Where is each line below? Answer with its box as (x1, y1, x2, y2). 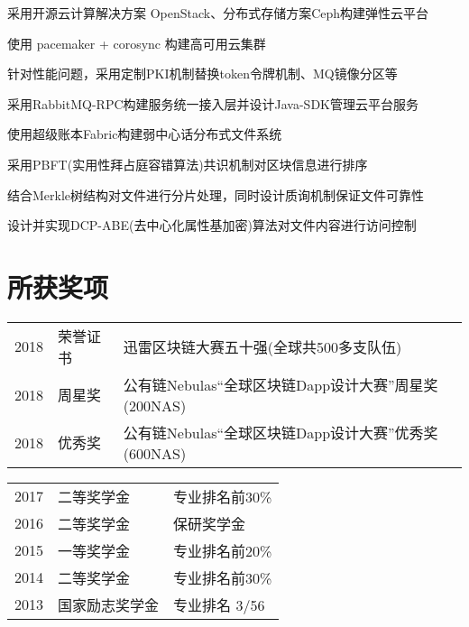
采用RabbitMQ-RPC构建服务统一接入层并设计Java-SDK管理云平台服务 (7, 94, 418, 113)
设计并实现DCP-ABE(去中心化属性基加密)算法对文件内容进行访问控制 (7, 216, 417, 235)
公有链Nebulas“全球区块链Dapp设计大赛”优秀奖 (123, 421, 438, 443)
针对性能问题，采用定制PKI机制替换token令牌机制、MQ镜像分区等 (7, 64, 398, 83)
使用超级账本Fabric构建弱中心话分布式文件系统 (7, 124, 282, 143)
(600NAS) (123, 442, 187, 464)
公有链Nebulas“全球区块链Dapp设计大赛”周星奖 (123, 373, 438, 395)
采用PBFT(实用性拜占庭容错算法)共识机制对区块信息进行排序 (7, 154, 368, 173)
